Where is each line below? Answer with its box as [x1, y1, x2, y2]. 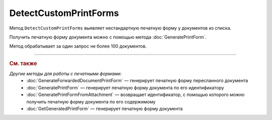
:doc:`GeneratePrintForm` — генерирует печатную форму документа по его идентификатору [26, 84, 224, 90]
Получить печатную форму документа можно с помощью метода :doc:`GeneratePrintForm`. [9, 34, 207, 40]
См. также [9, 60, 37, 67]
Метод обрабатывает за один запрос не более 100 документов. [9, 43, 147, 49]
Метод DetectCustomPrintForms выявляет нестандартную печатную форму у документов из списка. [9, 25, 232, 31]
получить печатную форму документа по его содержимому [26, 98, 156, 104]
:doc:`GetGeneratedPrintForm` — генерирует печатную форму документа [26, 105, 183, 111]
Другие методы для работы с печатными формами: [9, 70, 122, 76]
